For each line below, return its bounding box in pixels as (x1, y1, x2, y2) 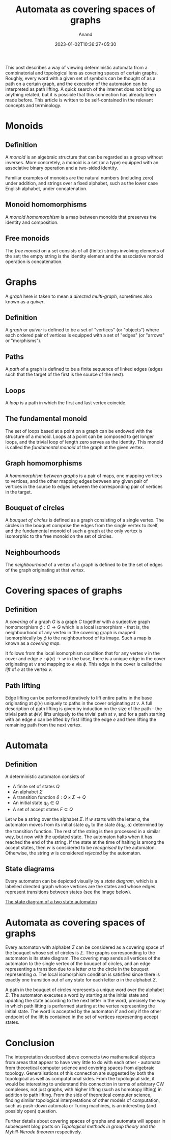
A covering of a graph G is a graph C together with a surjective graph (5, 618, 150, 625)
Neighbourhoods (5, 548, 61, 557)
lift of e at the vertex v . (5, 666, 52, 672)
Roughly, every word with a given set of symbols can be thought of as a (5, 75, 156, 81)
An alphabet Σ (12, 789, 43, 795)
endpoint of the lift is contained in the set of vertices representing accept (5, 1014, 159, 1020)
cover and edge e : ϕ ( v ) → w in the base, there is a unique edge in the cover (5, 656, 166, 662)
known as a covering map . (5, 640, 61, 646)
